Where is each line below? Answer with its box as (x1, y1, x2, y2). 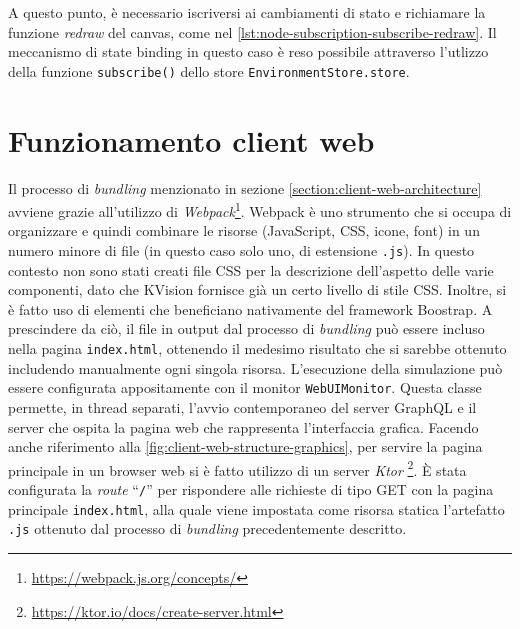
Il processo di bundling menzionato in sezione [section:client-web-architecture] (8, 177, 482, 198)
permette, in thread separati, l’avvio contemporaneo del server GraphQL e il (8, 396, 477, 417)
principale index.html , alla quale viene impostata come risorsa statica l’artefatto (8, 498, 505, 519)
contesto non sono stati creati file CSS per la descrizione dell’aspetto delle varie (8, 259, 494, 280)
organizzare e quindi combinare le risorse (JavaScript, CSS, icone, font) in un (8, 220, 480, 241)
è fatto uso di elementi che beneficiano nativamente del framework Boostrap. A (8, 298, 493, 319)
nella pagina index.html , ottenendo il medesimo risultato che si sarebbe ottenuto (8, 338, 507, 359)
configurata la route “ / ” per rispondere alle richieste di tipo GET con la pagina (8, 478, 494, 499)
